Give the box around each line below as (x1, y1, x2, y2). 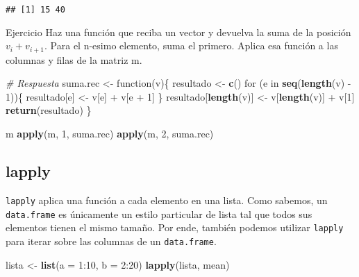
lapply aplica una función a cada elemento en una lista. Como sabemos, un (6, 192, 328, 207)
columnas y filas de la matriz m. (6, 52, 142, 67)
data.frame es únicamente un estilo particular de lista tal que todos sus (6, 206, 312, 221)
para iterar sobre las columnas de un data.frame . (6, 233, 217, 248)
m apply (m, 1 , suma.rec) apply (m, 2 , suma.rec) (6, 126, 214, 141)
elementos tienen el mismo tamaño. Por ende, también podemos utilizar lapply (6, 220, 344, 235)
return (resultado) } (6, 103, 92, 117)
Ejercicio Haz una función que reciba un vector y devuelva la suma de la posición (6, 24, 351, 39)
